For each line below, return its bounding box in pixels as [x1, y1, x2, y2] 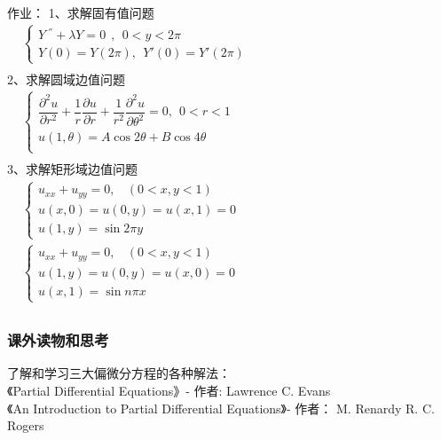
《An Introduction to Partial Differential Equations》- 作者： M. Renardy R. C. [7, 398, 435, 417]
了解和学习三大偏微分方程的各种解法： [7, 364, 231, 382]
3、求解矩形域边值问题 [7, 160, 138, 178]
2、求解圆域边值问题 [7, 70, 125, 89]
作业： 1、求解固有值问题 [7, 4, 154, 21]
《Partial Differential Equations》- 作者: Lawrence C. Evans [7, 381, 331, 400]
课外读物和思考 [7, 329, 109, 351]
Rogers [7, 416, 44, 435]
